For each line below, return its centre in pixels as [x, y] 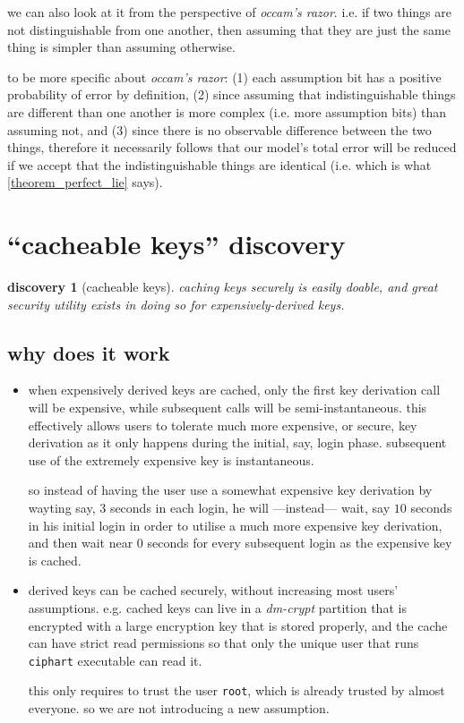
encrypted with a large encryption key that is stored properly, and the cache [238, 625]
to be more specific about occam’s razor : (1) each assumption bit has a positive [224, 77]
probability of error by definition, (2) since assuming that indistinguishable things [232, 94]
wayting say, [62, 508]
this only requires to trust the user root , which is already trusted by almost [236, 690]
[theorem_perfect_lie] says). [85, 182]
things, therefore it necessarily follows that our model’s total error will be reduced [232, 147]
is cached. [55, 560]
